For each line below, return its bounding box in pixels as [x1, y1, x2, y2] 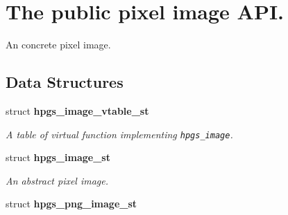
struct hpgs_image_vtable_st [6, 103, 149, 118]
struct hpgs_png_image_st [6, 196, 137, 211]
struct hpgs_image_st [6, 150, 110, 165]
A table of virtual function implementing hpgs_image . [6, 127, 233, 141]
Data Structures [6, 71, 124, 93]
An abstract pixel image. [6, 173, 109, 187]
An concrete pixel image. [6, 37, 111, 52]
